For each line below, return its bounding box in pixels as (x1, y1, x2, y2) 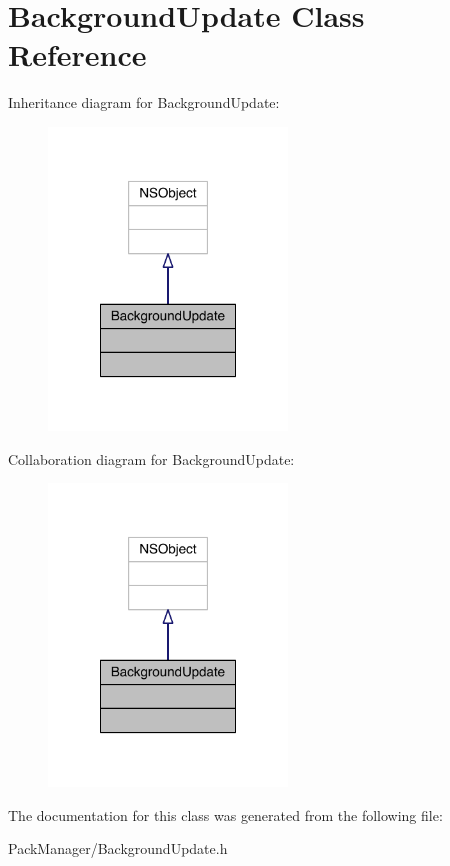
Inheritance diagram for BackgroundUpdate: (8, 92, 280, 113)
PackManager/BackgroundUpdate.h (8, 838, 228, 859)
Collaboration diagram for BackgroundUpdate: (8, 448, 295, 469)
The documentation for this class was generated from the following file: (8, 804, 443, 825)
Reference (8, 34, 147, 75)
